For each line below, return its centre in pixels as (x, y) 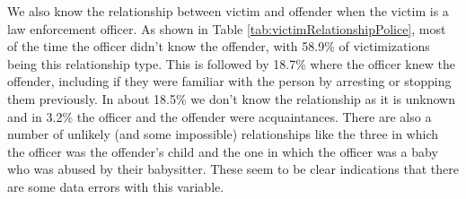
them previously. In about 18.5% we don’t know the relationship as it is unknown (231, 98)
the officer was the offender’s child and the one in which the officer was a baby (223, 151)
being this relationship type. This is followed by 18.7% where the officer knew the (231, 63)
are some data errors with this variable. (116, 186)
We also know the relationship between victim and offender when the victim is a (228, 11)
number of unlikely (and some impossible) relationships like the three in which (223, 134)
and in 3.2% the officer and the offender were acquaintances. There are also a (220, 116)
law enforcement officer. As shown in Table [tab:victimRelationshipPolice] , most (227, 28)
